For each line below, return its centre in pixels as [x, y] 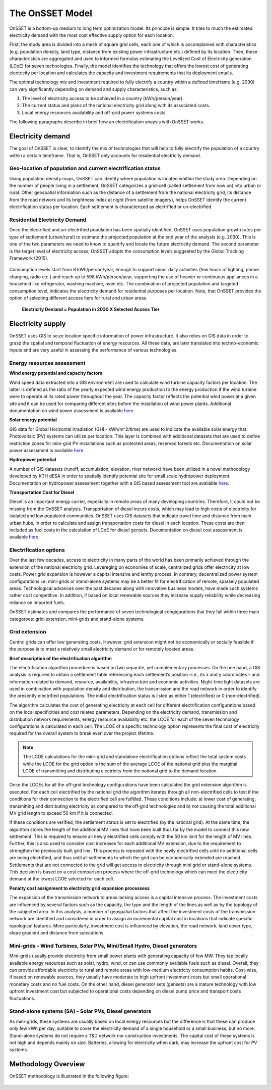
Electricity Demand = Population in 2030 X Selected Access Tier [91, 309]
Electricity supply [38, 324]
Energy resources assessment [47, 363]
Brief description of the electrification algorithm [60, 658]
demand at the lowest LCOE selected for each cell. [62, 879]
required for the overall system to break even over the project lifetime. [82, 733]
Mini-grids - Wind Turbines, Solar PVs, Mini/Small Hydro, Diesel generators [103, 946]
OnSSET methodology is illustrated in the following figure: [69, 1076]
